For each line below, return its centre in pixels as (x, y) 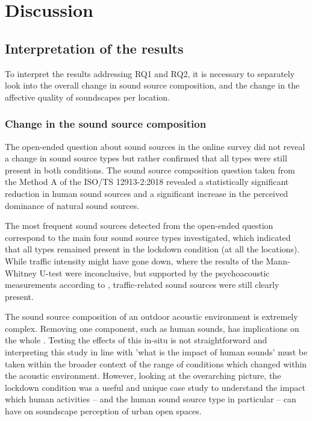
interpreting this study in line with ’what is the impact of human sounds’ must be (156, 352)
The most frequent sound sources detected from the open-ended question (139, 226)
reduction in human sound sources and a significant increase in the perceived (146, 193)
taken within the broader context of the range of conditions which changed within (156, 363)
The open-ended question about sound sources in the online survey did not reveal (155, 146)
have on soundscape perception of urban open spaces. (103, 411)
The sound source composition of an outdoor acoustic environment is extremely (151, 317)
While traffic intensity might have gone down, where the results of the (134, 260)
